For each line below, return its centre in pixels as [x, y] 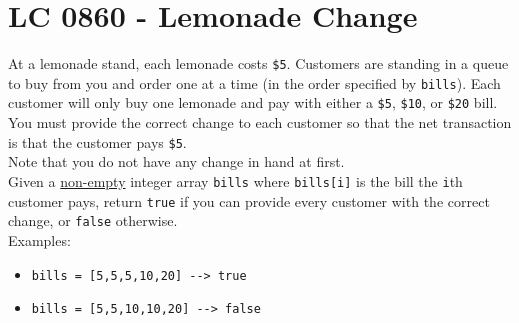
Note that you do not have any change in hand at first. [176, 161]
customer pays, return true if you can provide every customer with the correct [249, 200]
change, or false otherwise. [93, 220]
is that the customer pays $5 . [97, 141]
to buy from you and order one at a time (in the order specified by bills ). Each [254, 82]
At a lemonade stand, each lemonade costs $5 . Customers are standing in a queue [258, 63]
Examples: [39, 239]
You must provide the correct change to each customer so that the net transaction [260, 122]
